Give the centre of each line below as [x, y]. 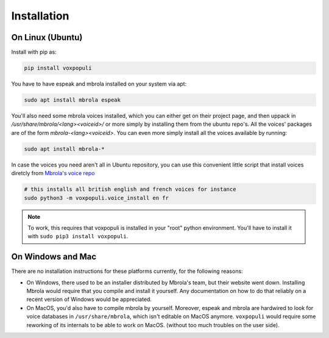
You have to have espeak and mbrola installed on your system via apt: [99, 84]
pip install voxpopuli [58, 68]
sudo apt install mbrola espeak [73, 100]
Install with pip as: [34, 52]
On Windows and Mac [54, 257]
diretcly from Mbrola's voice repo [53, 173]
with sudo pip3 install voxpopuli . [78, 236]
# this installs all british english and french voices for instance [130, 189]
